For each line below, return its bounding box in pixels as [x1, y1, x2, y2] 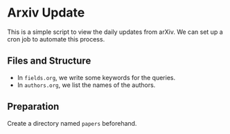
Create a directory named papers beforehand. [7, 119, 137, 127]
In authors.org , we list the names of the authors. [17, 81, 156, 89]
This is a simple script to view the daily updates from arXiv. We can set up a [7, 28, 223, 36]
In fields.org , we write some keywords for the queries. [17, 73, 175, 82]
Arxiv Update [7, 5, 85, 21]
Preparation [7, 101, 60, 113]
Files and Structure [7, 55, 91, 67]
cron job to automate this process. [7, 35, 105, 43]
